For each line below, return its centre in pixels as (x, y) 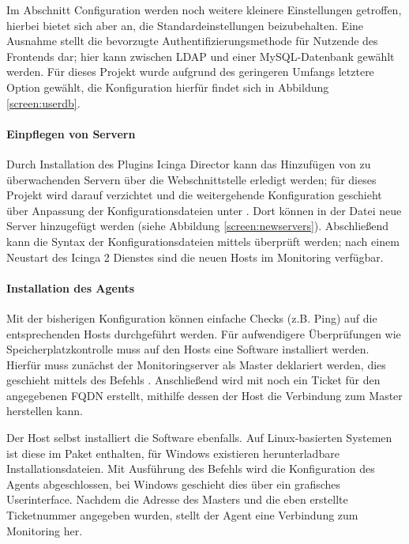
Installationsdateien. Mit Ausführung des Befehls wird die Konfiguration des (191, 468)
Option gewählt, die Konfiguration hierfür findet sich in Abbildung (168, 87)
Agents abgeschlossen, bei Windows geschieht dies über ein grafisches (174, 484)
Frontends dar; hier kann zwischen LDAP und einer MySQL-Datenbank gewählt (201, 56)
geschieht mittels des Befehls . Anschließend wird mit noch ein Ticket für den (193, 380)
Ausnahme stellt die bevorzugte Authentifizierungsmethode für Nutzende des (192, 41)
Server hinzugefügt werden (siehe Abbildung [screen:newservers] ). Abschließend (198, 226)
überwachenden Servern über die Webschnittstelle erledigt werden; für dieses (191, 179)
